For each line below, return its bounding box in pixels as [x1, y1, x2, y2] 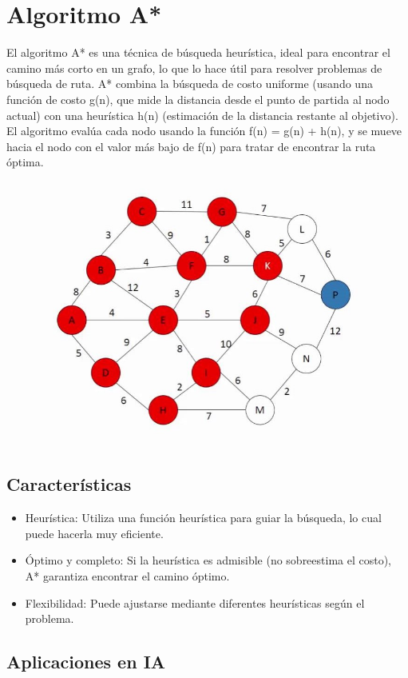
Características [6, 472, 132, 497]
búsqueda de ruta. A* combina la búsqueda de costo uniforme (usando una [6, 75, 373, 92]
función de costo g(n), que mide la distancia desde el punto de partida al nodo [6, 90, 390, 107]
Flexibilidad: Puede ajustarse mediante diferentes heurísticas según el [25, 594, 365, 611]
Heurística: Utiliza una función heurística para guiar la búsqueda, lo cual [25, 509, 382, 526]
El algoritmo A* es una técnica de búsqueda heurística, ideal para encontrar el [6, 44, 390, 61]
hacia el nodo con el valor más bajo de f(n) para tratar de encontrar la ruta [6, 138, 376, 154]
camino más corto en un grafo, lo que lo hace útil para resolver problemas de [6, 59, 382, 76]
